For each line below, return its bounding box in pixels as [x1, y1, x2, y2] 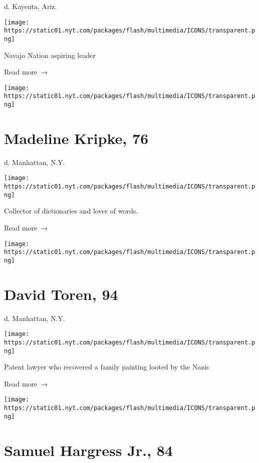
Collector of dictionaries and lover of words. [4, 205, 138, 216]
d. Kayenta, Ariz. [4, 1, 57, 11]
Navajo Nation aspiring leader [4, 49, 96, 60]
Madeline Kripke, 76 [4, 127, 149, 148]
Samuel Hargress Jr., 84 [4, 439, 173, 460]
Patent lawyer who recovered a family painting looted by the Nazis [4, 361, 209, 372]
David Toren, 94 [4, 283, 118, 304]
